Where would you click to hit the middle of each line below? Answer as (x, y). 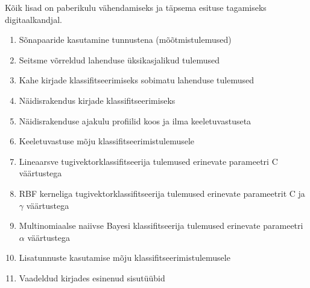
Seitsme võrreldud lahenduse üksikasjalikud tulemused (119, 59)
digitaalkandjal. (33, 19)
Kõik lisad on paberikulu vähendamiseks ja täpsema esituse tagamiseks (136, 7)
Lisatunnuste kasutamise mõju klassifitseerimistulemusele (125, 258)
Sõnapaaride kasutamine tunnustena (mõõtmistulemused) (125, 40)
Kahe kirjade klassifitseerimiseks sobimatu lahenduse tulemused (136, 80)
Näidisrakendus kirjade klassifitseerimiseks (97, 100)
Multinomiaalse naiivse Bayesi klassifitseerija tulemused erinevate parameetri (161, 226)
